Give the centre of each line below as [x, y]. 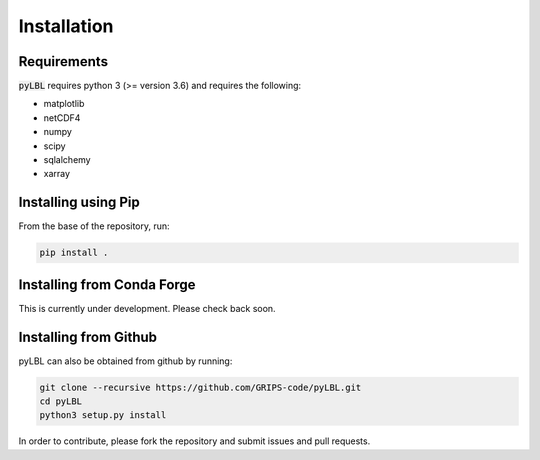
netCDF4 [62, 117]
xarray [56, 174]
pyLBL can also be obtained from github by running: [125, 361]
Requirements [63, 61]
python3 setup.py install [103, 415]
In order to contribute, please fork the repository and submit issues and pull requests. [194, 441]
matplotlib [64, 104]
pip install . [74, 253]
